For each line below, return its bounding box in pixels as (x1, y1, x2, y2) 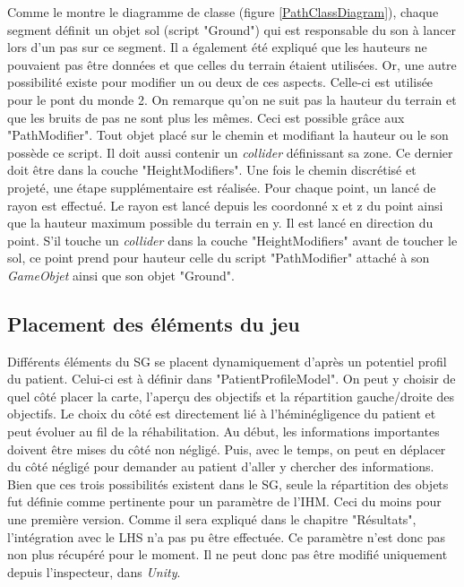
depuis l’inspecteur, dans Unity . (7, 562, 181, 581)
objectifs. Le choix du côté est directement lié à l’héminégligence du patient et (7, 404, 436, 423)
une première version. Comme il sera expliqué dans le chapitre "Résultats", (7, 510, 417, 529)
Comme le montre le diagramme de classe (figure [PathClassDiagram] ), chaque (7, 3, 439, 21)
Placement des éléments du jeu (7, 309, 300, 337)
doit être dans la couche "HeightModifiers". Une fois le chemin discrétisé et (7, 160, 417, 179)
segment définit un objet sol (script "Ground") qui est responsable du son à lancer (7, 20, 456, 39)
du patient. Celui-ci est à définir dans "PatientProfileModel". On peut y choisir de (7, 369, 456, 388)
